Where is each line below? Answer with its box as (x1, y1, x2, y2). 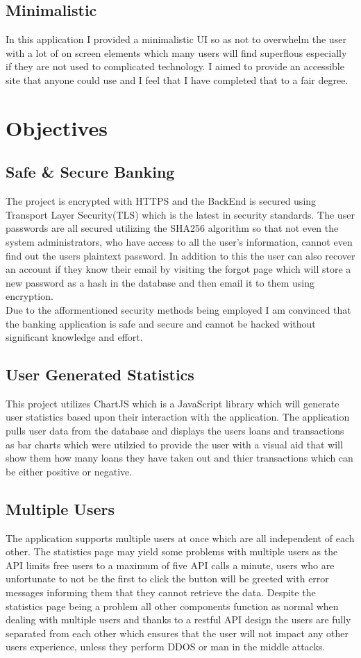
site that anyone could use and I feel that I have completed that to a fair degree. (6, 72, 349, 87)
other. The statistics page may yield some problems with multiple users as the (6, 544, 338, 559)
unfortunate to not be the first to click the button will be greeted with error (6, 571, 329, 586)
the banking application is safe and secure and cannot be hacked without (6, 316, 316, 330)
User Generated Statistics (6, 364, 194, 385)
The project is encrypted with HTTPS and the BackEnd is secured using (6, 194, 317, 208)
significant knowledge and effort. (6, 330, 143, 344)
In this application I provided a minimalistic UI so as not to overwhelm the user (6, 32, 346, 47)
